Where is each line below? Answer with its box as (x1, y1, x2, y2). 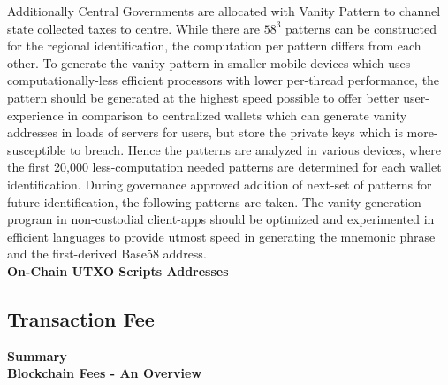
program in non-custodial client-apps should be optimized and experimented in (7, 210, 435, 228)
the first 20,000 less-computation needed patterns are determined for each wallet (7, 158, 442, 176)
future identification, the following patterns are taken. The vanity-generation (7, 192, 421, 211)
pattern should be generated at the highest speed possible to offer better (7, 88, 399, 106)
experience (7, 105, 64, 124)
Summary (7, 346, 67, 365)
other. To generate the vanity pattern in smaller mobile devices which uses (7, 53, 411, 72)
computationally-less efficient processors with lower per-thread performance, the (7, 71, 440, 89)
